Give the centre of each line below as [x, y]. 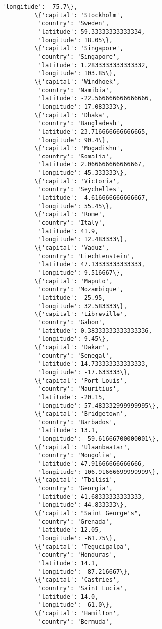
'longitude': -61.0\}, [75, 605]
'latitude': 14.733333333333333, [93, 364]
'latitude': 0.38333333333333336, [95, 331]
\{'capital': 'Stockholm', [79, 15]
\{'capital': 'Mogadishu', [79, 148]
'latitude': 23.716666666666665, [93, 131]
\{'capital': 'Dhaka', [72, 115]
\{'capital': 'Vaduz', [72, 248]
